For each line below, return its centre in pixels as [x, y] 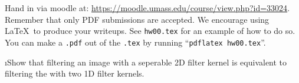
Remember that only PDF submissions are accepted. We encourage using [137, 19]
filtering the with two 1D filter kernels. [75, 73]
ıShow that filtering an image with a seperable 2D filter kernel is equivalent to [146, 62]
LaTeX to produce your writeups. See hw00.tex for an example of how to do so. [150, 31]
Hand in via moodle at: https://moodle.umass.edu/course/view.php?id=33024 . [147, 8]
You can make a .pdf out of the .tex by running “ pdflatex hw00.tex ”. [135, 42]
